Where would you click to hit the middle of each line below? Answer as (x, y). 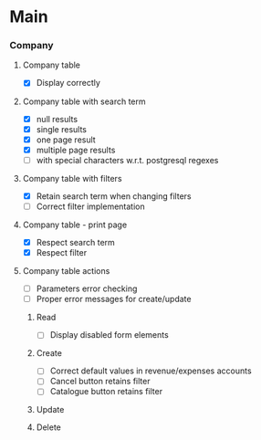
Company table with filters (72, 178)
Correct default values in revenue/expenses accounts (151, 371)
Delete (49, 427)
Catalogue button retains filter (106, 392)
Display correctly (68, 83)
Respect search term (76, 242)
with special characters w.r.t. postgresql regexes (127, 160)
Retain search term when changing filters (114, 196)
